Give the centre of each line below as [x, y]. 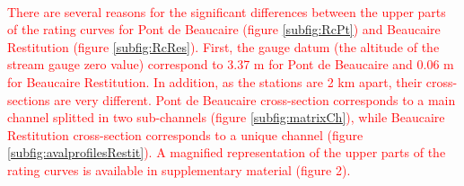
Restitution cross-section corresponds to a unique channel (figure [185, 134]
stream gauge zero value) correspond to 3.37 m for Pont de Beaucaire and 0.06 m [231, 64]
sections [29, 99]
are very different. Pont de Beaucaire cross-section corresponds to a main [255, 99]
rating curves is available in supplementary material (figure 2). [179, 169]
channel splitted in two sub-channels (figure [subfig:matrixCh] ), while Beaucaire [226, 117]
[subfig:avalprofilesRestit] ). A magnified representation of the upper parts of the [227, 152]
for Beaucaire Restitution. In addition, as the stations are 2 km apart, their [215, 81]
